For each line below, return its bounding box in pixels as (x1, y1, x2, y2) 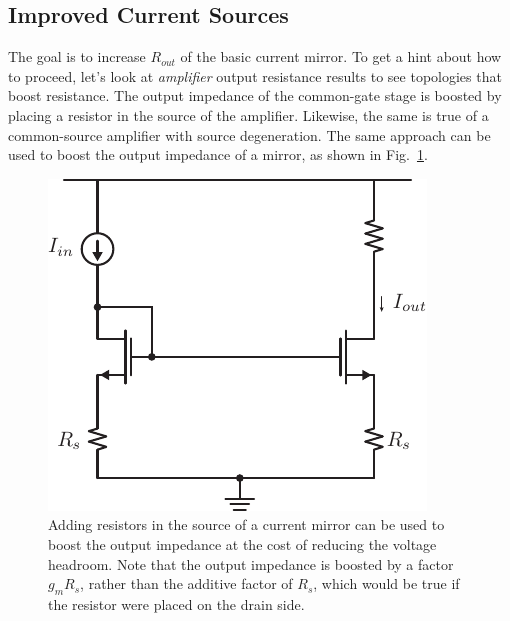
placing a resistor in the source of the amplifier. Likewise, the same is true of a (8, 104, 489, 125)
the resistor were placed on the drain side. (48, 593, 305, 614)
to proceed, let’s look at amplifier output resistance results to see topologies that (8, 65, 502, 86)
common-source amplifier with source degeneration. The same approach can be (8, 124, 491, 145)
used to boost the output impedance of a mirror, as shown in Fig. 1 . (8, 144, 428, 165)
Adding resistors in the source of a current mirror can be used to (48, 514, 445, 535)
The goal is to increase (8, 46, 146, 67)
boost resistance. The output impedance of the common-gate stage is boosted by (8, 85, 502, 106)
